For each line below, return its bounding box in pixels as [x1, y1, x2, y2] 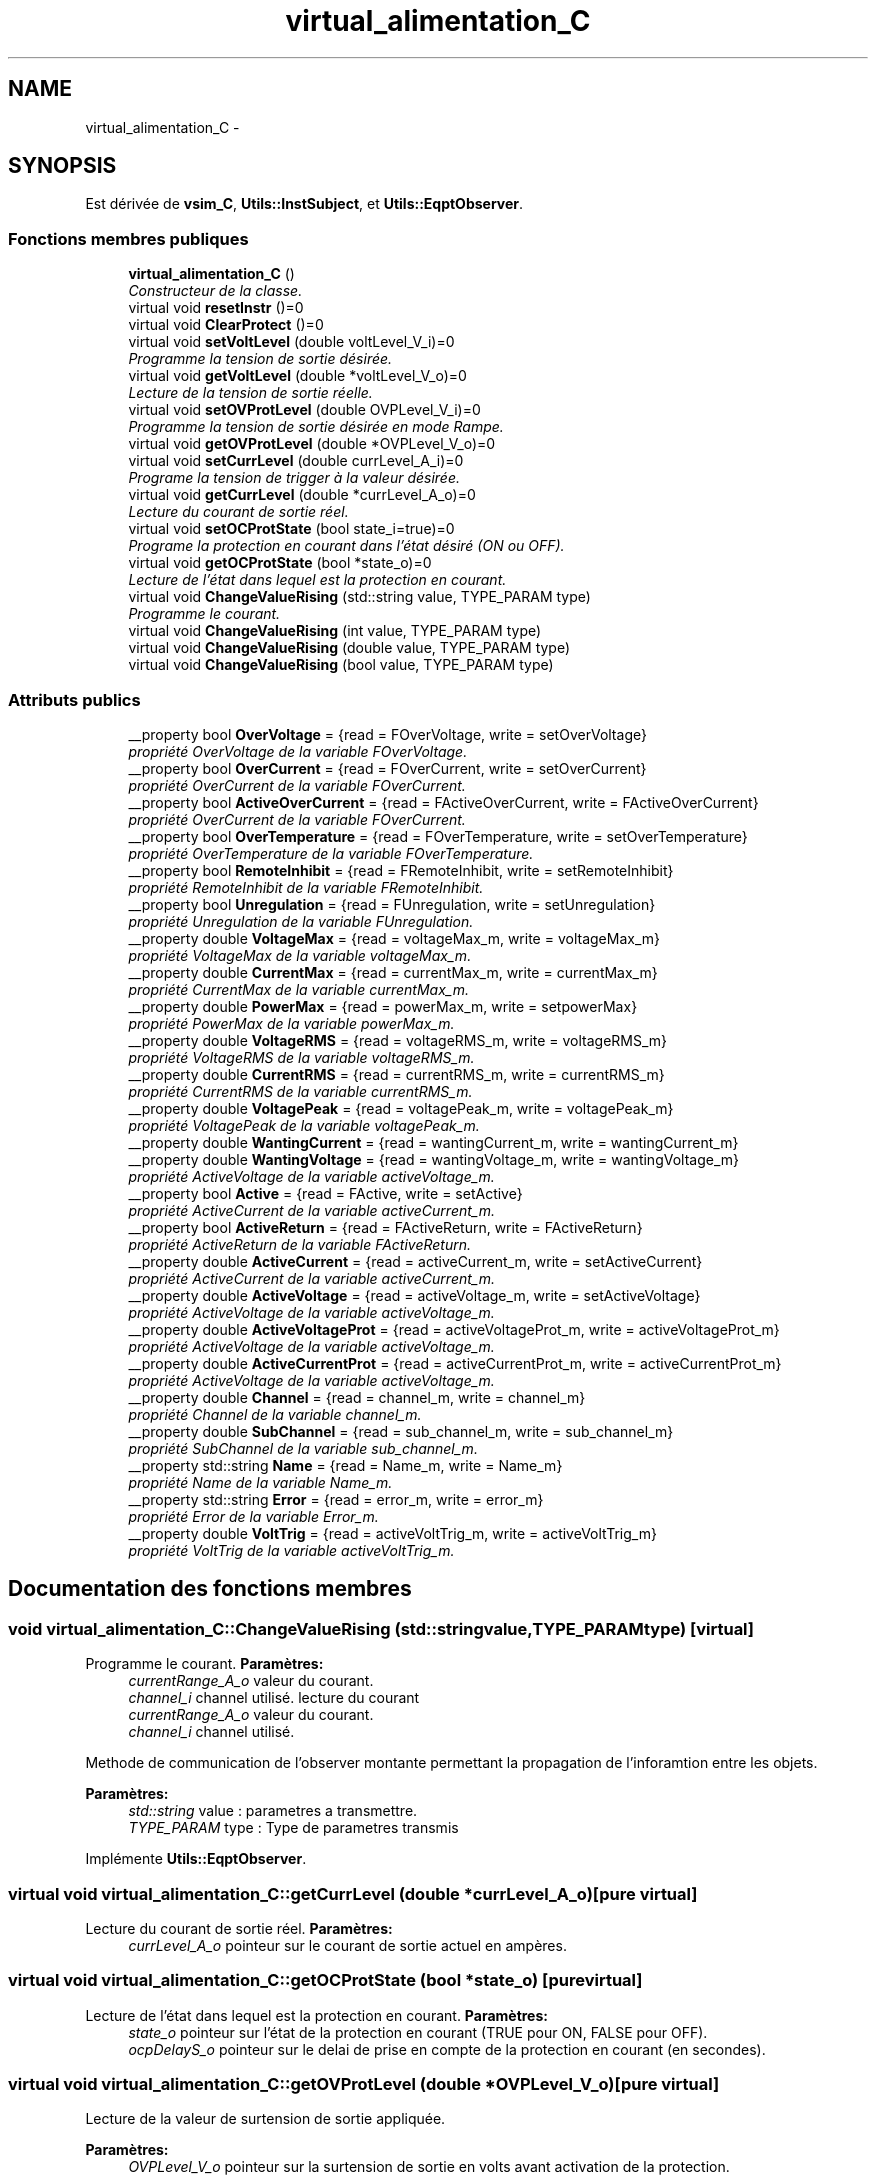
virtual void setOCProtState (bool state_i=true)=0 [128, 520, 455, 538]
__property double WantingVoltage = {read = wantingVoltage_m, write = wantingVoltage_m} [128, 1150, 739, 1168]
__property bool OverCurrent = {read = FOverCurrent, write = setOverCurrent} [128, 759, 647, 777]
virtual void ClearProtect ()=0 [128, 316, 324, 334]
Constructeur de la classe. [128, 282, 303, 300]
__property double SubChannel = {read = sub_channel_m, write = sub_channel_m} [128, 1422, 674, 1440]
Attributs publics [8, 689, 141, 710]
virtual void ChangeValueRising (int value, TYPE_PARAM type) [128, 622, 542, 640]
